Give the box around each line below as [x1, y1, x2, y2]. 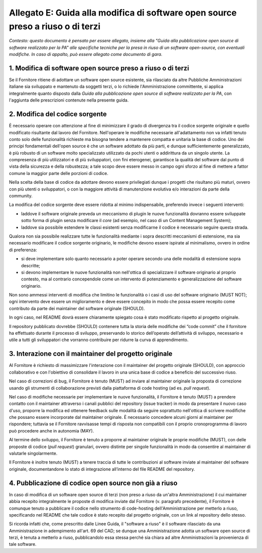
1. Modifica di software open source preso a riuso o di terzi [9, 64, 189, 72]
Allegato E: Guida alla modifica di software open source [9, 7, 237, 18]
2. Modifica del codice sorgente [9, 110, 107, 119]
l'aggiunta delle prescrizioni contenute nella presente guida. [9, 97, 129, 103]
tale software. [9, 541, 36, 547]
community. [9, 193, 33, 199]
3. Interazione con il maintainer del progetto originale [9, 350, 173, 358]
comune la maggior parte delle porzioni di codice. [9, 170, 109, 176]
